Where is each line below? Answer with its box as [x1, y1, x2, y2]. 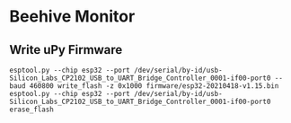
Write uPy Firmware [9, 42, 123, 57]
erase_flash [9, 105, 54, 114]
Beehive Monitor [9, 6, 136, 27]
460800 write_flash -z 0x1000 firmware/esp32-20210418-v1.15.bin [29, 82, 279, 91]
